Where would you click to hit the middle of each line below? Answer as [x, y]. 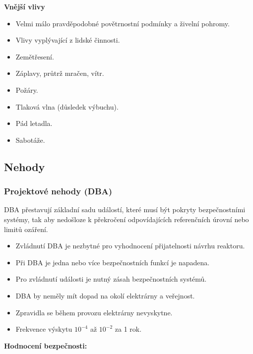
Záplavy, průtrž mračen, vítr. [60, 73]
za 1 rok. [128, 329]
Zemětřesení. [35, 56]
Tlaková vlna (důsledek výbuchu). [67, 106]
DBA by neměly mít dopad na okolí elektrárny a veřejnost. [105, 295]
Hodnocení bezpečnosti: [46, 345]
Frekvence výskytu [44, 329]
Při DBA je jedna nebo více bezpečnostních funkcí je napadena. [113, 262]
